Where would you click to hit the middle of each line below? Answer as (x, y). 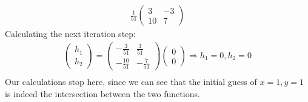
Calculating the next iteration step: (70, 34)
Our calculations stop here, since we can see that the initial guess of (131, 82)
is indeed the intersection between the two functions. (102, 94)
